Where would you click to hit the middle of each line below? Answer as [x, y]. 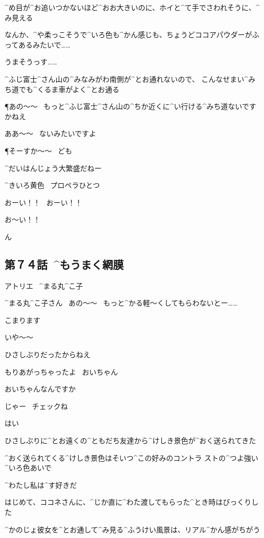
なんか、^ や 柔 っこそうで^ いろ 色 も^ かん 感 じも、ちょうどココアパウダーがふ [132, 35]
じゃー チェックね [36, 406]
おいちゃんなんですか [40, 389]
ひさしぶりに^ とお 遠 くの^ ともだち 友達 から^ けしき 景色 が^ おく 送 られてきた [130, 440]
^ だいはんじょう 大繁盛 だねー [53, 168]
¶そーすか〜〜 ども [39, 150]
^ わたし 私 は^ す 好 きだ [41, 485]
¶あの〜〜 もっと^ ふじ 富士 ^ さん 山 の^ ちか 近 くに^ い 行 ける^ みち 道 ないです [130, 106]
